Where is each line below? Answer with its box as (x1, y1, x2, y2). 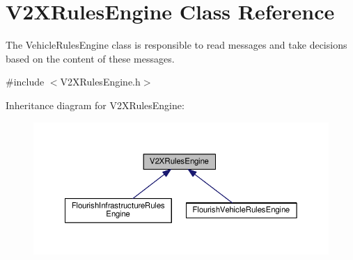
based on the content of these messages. (6, 51, 175, 65)
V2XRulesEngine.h (60, 74, 141, 89)
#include (6, 74, 45, 89)
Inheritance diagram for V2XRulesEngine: (6, 97, 185, 112)
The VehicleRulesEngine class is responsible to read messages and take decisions (6, 38, 347, 52)
